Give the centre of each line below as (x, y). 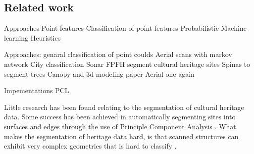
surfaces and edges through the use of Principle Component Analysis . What (120, 126)
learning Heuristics (32, 37)
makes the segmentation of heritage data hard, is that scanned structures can (121, 136)
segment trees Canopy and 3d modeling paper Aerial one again (99, 74)
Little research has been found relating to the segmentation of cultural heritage (124, 107)
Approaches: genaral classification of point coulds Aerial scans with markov (118, 54)
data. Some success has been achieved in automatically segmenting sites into (120, 117)
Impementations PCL (37, 90)
